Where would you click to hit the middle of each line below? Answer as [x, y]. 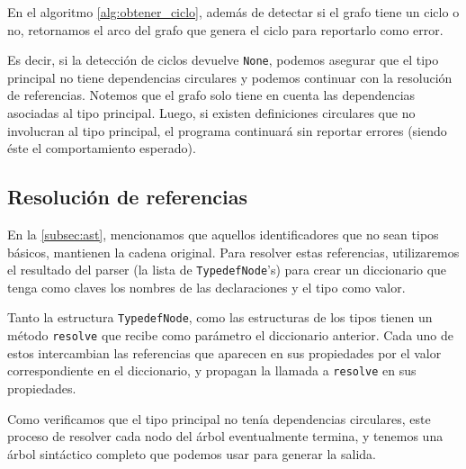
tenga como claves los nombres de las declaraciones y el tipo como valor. [206, 287]
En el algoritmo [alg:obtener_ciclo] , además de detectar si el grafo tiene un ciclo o [233, 12]
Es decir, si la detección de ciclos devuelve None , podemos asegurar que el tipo [223, 60]
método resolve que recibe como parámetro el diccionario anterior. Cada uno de [231, 335]
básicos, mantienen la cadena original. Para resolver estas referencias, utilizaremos [233, 252]
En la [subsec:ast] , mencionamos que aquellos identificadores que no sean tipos [223, 234]
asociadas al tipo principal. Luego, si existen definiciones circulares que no [211, 113]
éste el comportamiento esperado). [102, 148]
